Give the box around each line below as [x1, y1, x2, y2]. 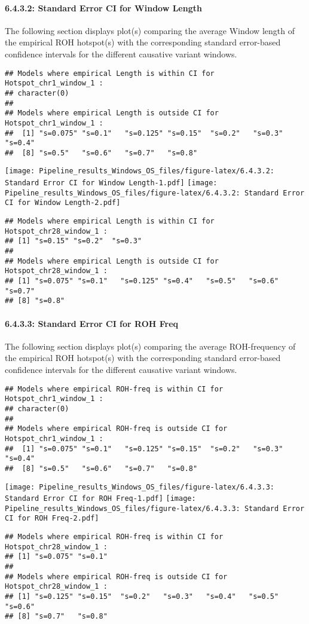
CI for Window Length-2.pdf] [5, 198, 121, 207]
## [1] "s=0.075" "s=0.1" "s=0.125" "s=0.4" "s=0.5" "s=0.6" [5, 277, 279, 286]
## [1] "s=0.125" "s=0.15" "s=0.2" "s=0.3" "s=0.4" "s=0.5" [5, 592, 279, 601]
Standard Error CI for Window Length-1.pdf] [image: [5, 179, 218, 188]
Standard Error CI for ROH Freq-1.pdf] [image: [5, 494, 196, 503]
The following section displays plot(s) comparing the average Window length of [5, 24, 295, 36]
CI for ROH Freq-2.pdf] [5, 514, 99, 523]
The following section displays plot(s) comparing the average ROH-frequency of [5, 339, 296, 352]
